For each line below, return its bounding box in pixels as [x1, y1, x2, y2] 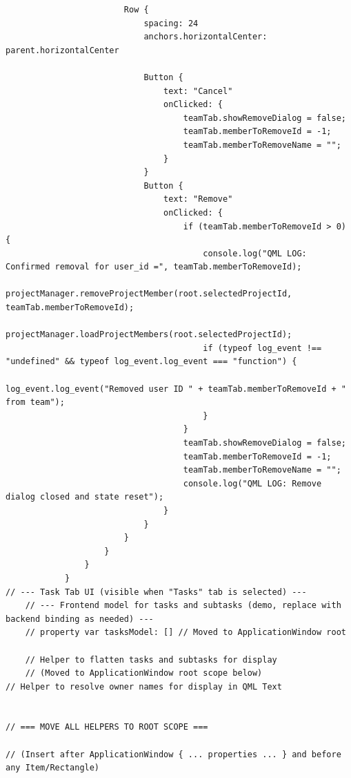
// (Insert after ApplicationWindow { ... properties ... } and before [6, 749, 341, 759]
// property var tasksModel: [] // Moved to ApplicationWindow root [25, 627, 346, 638]
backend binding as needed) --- [6, 614, 154, 624]
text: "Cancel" [163, 86, 233, 96]
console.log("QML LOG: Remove [183, 478, 322, 488]
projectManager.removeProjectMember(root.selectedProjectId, [6, 289, 292, 299]
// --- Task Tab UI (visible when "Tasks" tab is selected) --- [6, 587, 307, 597]
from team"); [6, 397, 65, 408]
